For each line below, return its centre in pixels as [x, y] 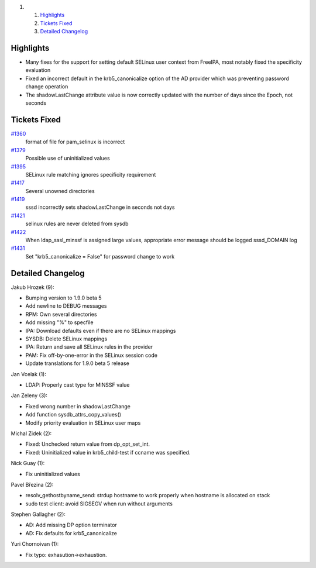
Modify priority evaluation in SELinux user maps [83, 423]
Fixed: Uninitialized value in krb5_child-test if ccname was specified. [108, 452]
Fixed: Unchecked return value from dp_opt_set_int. [88, 444]
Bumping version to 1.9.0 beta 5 [63, 298]
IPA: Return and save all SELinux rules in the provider [89, 347]
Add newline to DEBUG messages [66, 306]
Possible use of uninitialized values [68, 159]
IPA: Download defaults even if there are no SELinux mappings [101, 331]
